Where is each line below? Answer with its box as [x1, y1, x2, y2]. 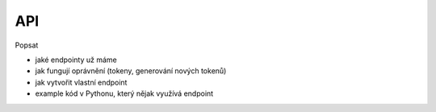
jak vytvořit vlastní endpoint [35, 77, 128, 87]
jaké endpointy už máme [35, 55, 117, 64]
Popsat [15, 40, 39, 50]
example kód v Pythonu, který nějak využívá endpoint [35, 89, 214, 98]
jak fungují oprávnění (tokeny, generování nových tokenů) [35, 66, 227, 76]
